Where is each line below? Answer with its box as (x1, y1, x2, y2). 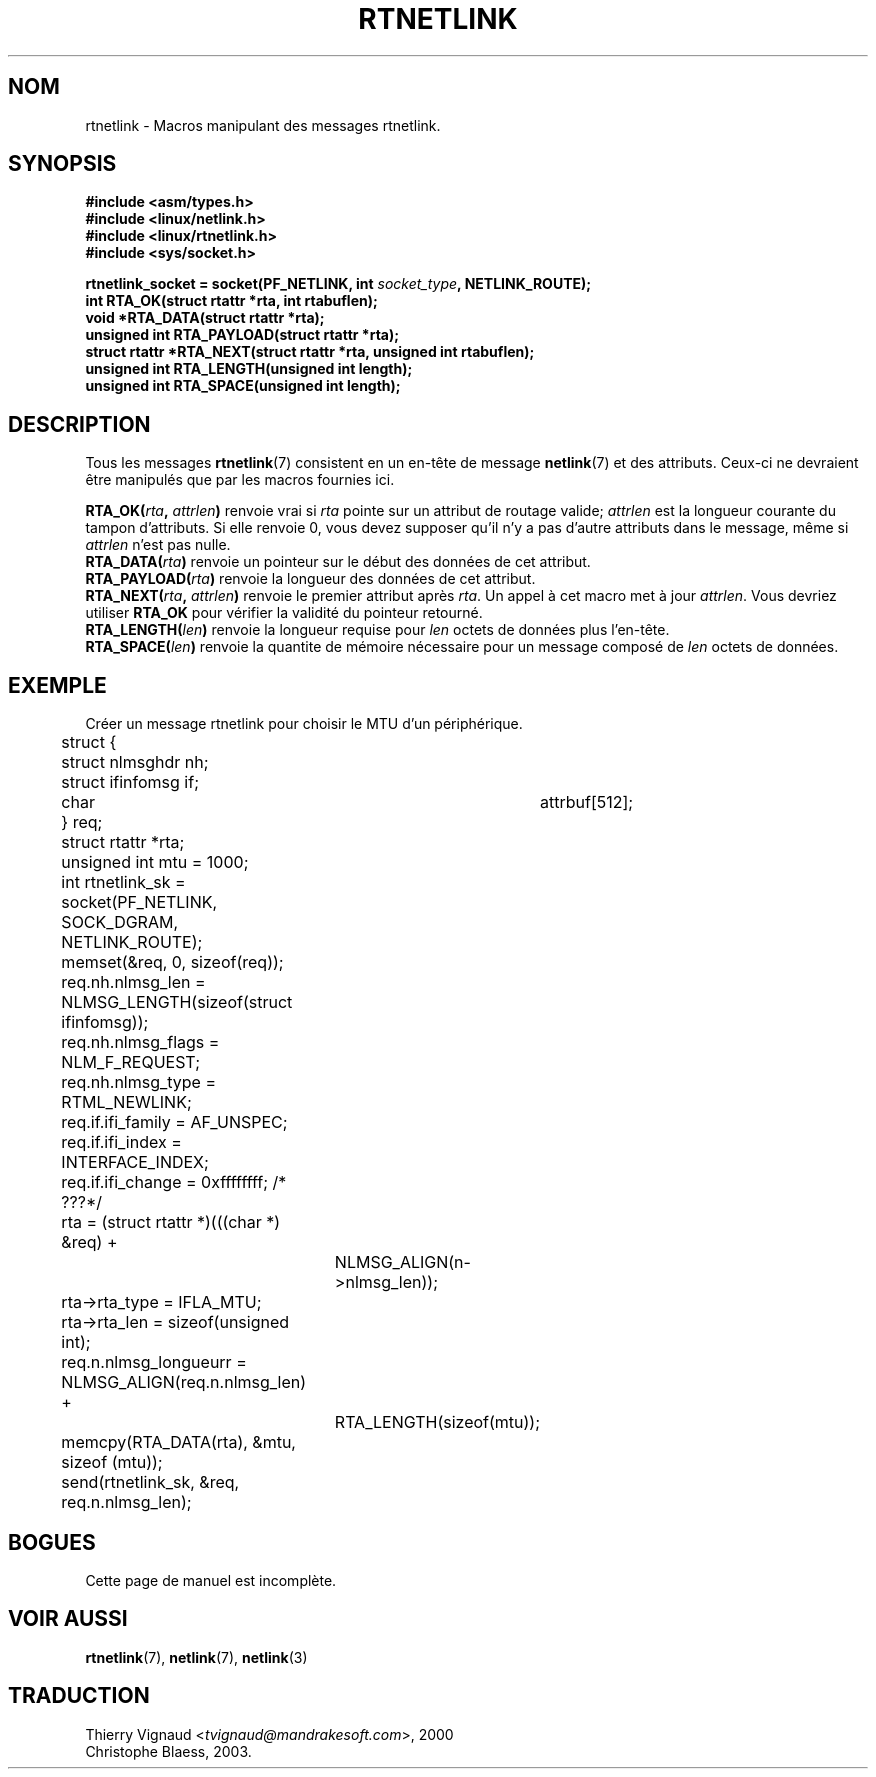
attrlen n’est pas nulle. (85, 536, 231, 554)
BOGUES (8, 1529, 96, 1555)
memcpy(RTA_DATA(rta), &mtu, (61, 1432, 296, 1453)
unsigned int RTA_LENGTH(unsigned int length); (85, 360, 413, 378)
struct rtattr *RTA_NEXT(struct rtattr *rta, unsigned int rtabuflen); (85, 343, 535, 361)
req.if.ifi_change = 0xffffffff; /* (61, 1172, 287, 1193)
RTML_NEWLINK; (61, 1092, 192, 1113)
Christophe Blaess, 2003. (85, 1742, 252, 1760)
